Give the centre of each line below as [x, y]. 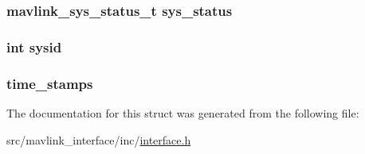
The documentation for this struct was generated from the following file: [183, 112]
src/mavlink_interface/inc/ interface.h [99, 139]
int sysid [34, 46]
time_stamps [50, 83]
